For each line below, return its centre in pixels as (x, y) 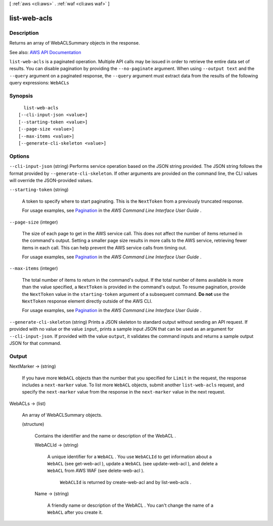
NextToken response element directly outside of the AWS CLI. (87, 301)
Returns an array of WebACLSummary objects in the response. (75, 43)
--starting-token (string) (39, 190)
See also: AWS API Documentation (45, 52)
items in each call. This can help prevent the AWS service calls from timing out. (104, 247)
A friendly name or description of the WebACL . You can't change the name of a (130, 505)
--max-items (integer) (34, 269)
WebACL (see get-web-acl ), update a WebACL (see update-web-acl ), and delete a (132, 464)
